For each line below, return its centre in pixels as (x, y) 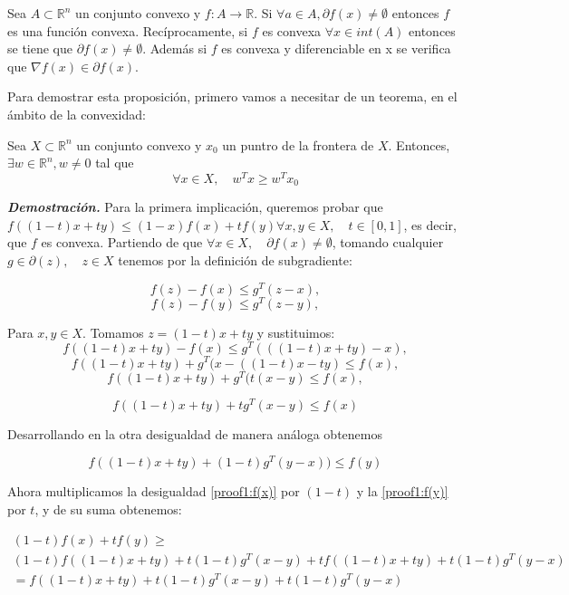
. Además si (175, 48)
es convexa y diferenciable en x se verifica (336, 48)
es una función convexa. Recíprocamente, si (128, 30)
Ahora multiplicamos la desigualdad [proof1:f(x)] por (154, 491)
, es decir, (430, 224)
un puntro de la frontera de (298, 144)
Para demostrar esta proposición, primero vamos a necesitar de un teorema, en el (232, 96)
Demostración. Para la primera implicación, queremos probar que (195, 207)
